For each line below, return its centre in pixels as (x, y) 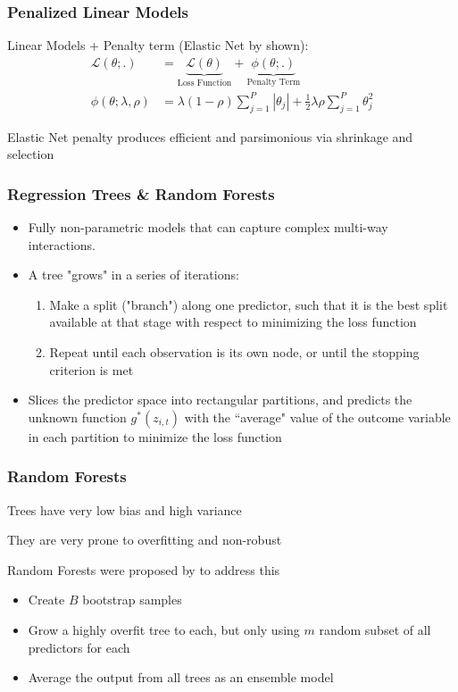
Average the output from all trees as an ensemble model (181, 677)
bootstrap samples (132, 600)
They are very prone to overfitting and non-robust (145, 540)
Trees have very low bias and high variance (125, 509)
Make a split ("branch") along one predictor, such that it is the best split (249, 304)
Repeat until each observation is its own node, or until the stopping (234, 351)
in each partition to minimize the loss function (155, 436)
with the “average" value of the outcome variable (317, 417)
